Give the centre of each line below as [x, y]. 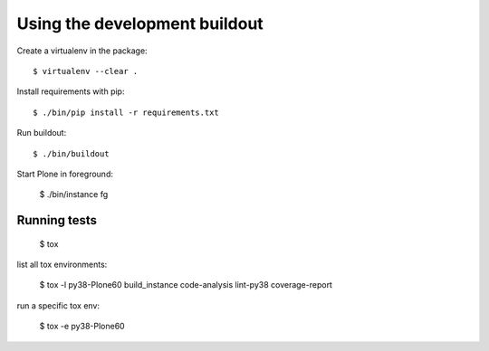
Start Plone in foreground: [65, 174]
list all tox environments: [62, 265]
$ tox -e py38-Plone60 [82, 327]
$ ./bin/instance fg [74, 194]
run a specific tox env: [58, 305]
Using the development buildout [140, 24]
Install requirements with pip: [71, 91]
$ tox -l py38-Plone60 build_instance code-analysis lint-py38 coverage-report [186, 285]
